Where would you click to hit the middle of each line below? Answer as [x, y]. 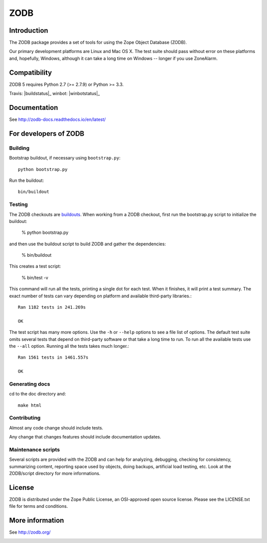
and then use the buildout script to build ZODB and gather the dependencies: [88, 244]
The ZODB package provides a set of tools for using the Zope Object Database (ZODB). [98, 43]
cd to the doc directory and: [38, 394]
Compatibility [30, 73]
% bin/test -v [35, 277]
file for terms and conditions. [39, 506]
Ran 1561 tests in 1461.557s [53, 357]
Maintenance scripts [35, 449]
